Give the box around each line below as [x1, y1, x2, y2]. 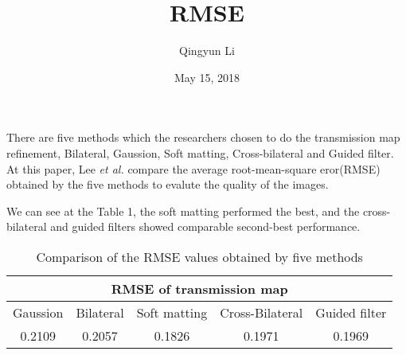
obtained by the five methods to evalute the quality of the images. [6, 176, 329, 193]
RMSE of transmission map [111, 279, 288, 298]
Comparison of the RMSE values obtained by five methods [36, 247, 363, 266]
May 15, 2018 [174, 68, 240, 85]
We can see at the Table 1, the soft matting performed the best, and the [6, 202, 360, 219]
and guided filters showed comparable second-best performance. [50, 218, 361, 235]
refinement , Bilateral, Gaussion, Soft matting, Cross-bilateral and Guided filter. [6, 144, 394, 161]
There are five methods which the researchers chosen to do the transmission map [6, 129, 400, 146]
